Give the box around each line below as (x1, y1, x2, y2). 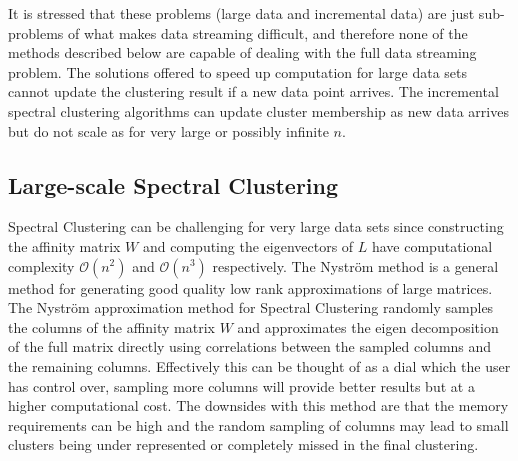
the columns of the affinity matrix (8, 316, 216, 337)
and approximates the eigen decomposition (237, 316, 499, 337)
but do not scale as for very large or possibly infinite (8, 120, 329, 141)
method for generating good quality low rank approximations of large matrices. (8, 277, 493, 298)
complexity (8, 255, 75, 276)
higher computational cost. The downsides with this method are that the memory (8, 395, 509, 416)
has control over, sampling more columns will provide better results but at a (8, 375, 475, 396)
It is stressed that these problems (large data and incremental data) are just (8, 3, 475, 23)
